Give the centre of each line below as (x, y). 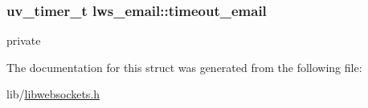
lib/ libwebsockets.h (53, 94)
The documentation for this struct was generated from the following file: (184, 67)
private (24, 40)
